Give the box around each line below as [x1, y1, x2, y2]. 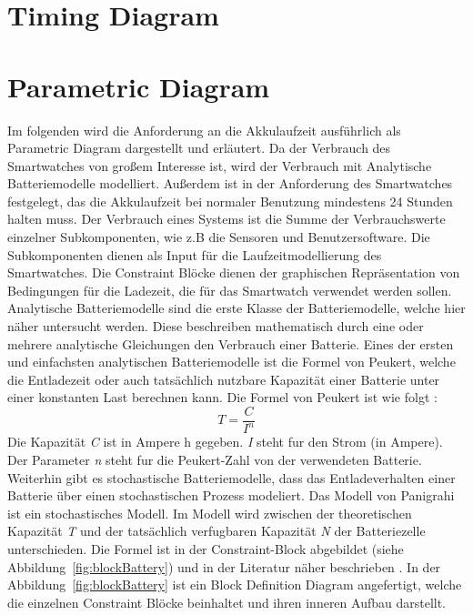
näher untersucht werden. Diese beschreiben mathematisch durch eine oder [7, 317, 424, 336]
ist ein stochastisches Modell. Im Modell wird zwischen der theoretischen [7, 503, 412, 522]
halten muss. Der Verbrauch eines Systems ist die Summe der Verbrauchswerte [7, 209, 446, 228]
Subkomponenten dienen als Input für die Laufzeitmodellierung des [7, 245, 382, 264]
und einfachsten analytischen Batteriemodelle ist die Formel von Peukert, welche [7, 352, 456, 371]
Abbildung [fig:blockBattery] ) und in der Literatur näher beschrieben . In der [7, 557, 441, 576]
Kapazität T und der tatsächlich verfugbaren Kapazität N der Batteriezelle [7, 521, 426, 540]
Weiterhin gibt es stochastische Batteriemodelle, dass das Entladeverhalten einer [7, 468, 456, 487]
